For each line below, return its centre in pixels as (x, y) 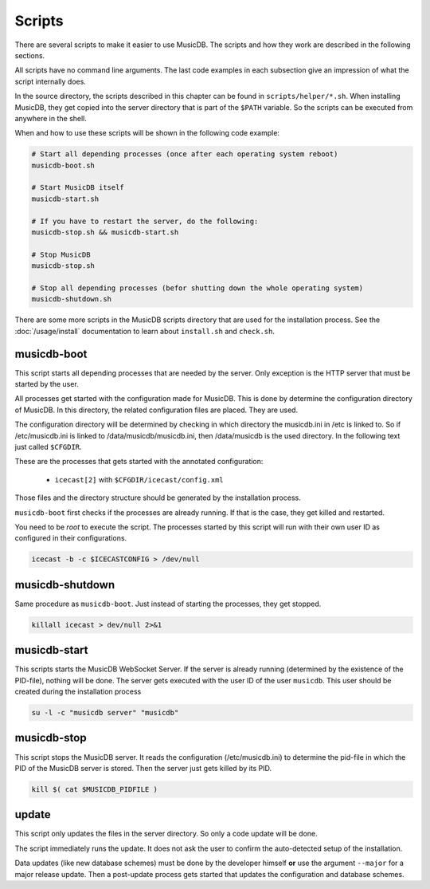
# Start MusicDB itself (78, 188)
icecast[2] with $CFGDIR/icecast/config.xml (139, 479)
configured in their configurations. (71, 538)
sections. (30, 55)
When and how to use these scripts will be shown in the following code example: (147, 133)
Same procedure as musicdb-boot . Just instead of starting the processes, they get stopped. (168, 604)
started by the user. (47, 384)
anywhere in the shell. (51, 118)
